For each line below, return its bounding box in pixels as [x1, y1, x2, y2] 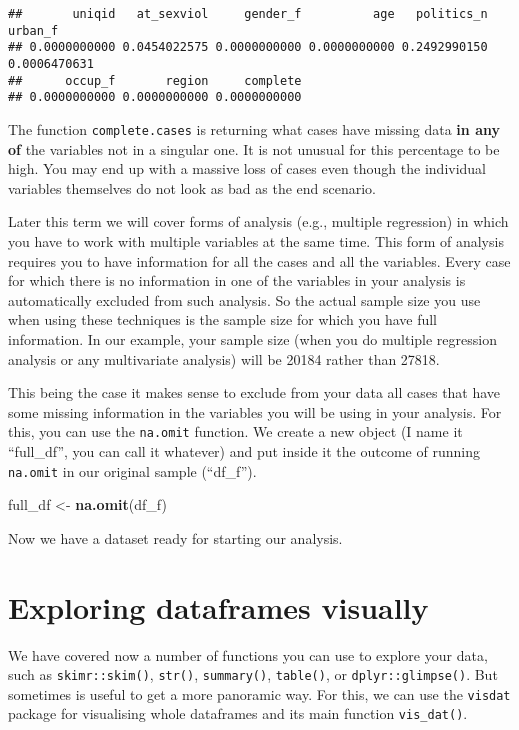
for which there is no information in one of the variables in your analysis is [8, 270, 466, 291]
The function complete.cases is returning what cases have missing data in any [8, 118, 500, 139]
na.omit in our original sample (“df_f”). [8, 460, 257, 481]
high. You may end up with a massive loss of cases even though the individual [8, 158, 487, 179]
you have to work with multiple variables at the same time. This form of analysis [8, 230, 504, 251]
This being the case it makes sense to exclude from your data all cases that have [8, 382, 501, 403]
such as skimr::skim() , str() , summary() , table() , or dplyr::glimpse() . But [8, 664, 498, 685]
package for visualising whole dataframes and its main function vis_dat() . [8, 703, 468, 724]
